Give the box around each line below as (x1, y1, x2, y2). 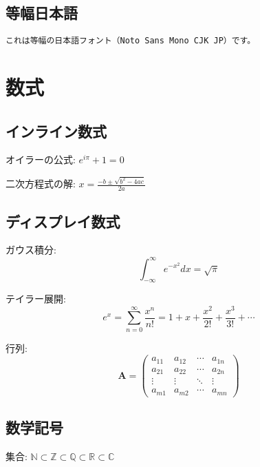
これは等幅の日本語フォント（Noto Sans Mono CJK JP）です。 (6, 36, 256, 46)
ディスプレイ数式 (6, 210, 120, 231)
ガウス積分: (6, 242, 56, 257)
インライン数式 (6, 120, 107, 141)
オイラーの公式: (6, 152, 76, 167)
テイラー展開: (6, 291, 66, 306)
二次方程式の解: (6, 176, 76, 191)
